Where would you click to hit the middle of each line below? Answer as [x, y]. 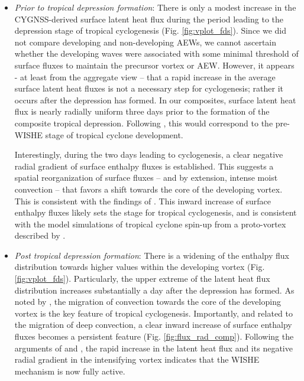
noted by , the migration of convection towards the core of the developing [148, 302]
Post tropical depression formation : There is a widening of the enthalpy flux [152, 255]
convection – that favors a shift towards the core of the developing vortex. [148, 189]
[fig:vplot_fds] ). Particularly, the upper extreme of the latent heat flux [142, 279]
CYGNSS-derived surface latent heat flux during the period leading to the [149, 19]
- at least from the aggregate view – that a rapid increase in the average [145, 76]
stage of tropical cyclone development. [114, 134]
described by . [40, 235]
